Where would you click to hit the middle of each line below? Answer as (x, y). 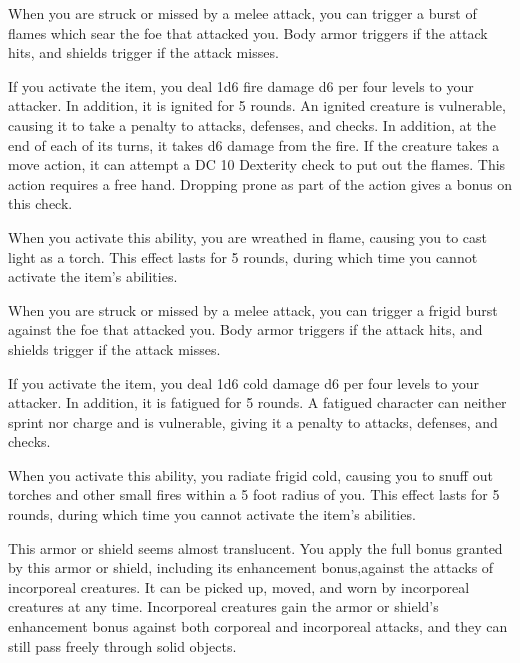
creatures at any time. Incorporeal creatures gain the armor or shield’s (223, 606)
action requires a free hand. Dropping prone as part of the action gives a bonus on (260, 183)
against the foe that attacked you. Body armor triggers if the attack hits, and (245, 329)
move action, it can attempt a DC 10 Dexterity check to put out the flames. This (257, 164)
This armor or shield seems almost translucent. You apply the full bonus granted (255, 547)
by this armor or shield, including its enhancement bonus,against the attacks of (251, 567)
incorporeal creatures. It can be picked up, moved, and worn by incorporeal (239, 586)
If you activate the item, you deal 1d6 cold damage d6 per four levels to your (244, 382)
